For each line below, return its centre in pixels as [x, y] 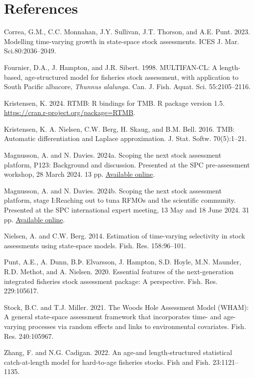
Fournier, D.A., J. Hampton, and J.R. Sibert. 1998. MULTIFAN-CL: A [111, 67]
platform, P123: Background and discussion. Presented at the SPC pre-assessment [127, 164]
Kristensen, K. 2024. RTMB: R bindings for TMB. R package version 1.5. [114, 103]
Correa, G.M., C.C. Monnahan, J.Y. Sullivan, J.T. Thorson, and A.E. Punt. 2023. [127, 32]
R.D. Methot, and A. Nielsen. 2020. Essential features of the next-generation [119, 271]
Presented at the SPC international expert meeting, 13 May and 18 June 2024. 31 [127, 210]
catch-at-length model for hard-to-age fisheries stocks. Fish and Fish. [107, 362]
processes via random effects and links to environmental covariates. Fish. [137, 326]
